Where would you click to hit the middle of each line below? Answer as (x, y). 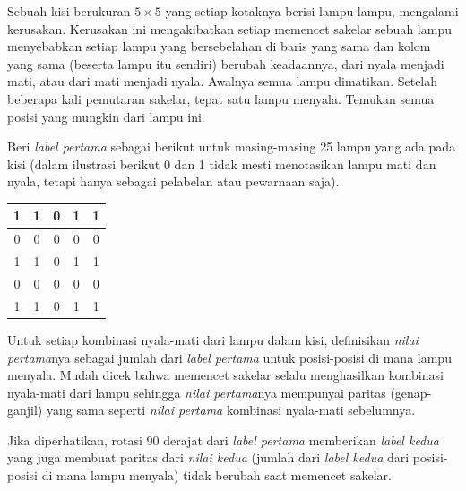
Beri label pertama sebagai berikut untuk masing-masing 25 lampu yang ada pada (232, 146)
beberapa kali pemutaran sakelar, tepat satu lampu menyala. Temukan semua (221, 98)
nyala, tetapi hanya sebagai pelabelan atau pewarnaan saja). (173, 181)
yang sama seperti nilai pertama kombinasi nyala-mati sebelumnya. (231, 410)
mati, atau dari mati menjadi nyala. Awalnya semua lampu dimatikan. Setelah (223, 81)
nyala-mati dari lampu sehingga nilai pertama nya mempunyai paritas (197, 392)
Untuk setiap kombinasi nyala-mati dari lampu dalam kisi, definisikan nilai (213, 339)
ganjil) (25, 410)
